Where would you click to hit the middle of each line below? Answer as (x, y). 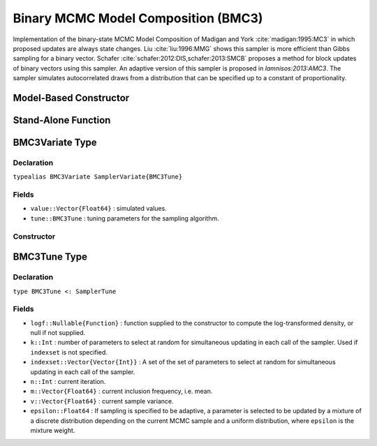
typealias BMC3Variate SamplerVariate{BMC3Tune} (98, 177)
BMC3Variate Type (55, 142)
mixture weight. (53, 430)
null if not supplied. (58, 333)
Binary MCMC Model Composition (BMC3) (138, 18)
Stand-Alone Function (62, 120)
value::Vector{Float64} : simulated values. (98, 209)
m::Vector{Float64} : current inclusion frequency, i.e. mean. (121, 392)
